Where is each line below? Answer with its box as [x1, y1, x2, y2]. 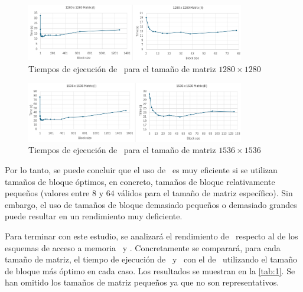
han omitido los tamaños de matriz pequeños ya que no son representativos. [5, 276, 279, 288]
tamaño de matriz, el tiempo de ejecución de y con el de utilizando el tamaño [5, 253, 298, 265]
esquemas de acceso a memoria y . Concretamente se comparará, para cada [5, 241, 281, 254]
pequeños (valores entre [5, 187, 90, 199]
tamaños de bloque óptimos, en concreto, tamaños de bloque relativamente [5, 175, 275, 187]
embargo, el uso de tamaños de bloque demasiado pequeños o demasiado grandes [5, 198, 297, 210]
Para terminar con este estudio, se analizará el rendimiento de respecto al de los [5, 229, 298, 242]
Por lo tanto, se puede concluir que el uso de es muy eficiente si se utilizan [5, 163, 278, 176]
